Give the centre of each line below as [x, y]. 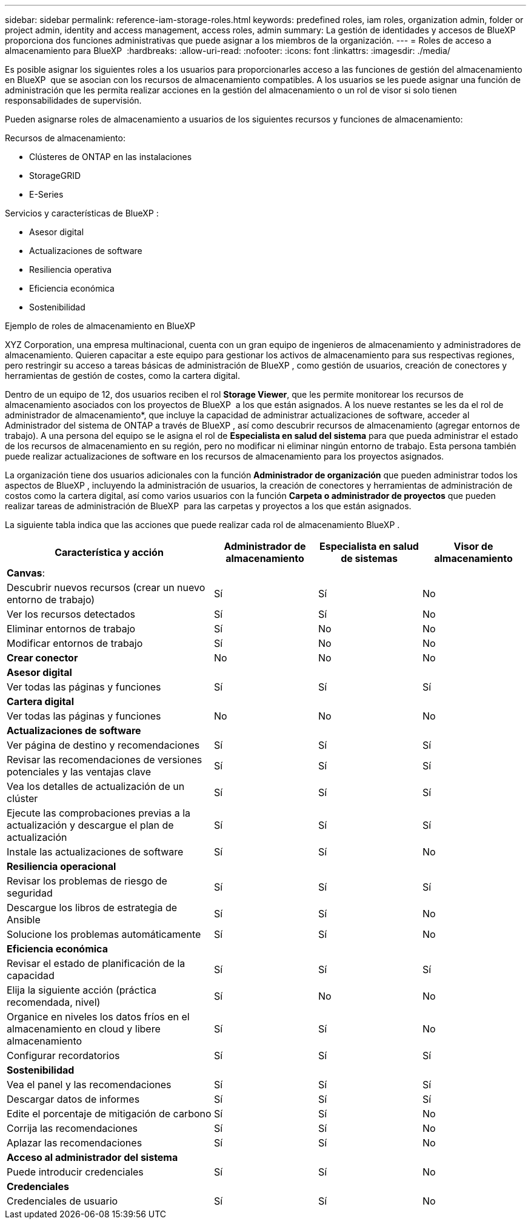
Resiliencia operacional [62, 866]
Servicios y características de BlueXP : [82, 213]
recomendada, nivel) [54, 1002]
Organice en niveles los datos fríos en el [98, 1017]
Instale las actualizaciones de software [95, 852]
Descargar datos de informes [73, 1099]
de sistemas [369, 558]
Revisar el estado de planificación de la [96, 963]
